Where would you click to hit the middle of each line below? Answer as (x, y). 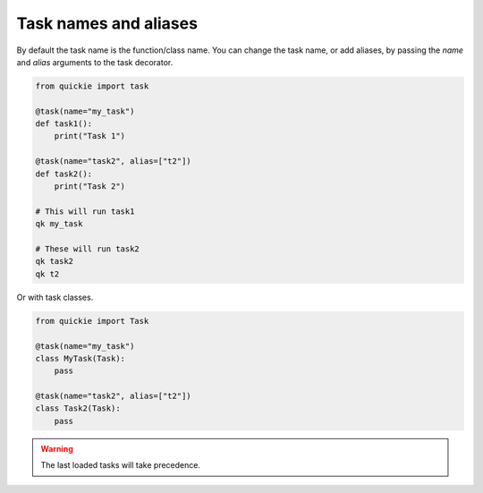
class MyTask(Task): (80, 358)
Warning (57, 448)
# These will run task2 (88, 249)
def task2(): (64, 174)
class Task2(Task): (78, 408)
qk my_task (59, 224)
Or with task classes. (55, 297)
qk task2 (55, 261)
